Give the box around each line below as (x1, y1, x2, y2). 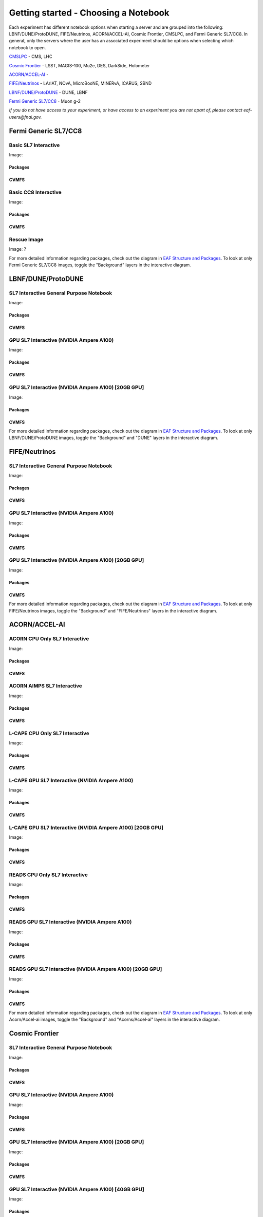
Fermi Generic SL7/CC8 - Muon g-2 (9, 98, 81, 104)
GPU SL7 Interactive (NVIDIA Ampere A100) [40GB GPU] (9, 1186, 145, 1193)
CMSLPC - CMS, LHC (9, 54, 53, 59)
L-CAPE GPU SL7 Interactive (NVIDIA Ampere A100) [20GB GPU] (9, 824, 164, 831)
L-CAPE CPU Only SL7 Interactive (9, 730, 90, 737)
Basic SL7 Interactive (9, 142, 60, 148)
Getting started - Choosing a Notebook (9, 7, 169, 18)
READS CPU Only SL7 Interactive (9, 871, 88, 878)
